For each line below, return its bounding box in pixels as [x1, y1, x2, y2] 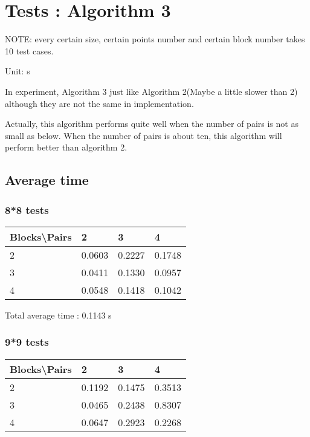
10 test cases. [5, 44, 54, 57]
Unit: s [5, 65, 30, 77]
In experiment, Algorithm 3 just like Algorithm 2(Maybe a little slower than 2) [5, 85, 298, 97]
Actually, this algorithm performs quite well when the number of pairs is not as [5, 117, 299, 130]
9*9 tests [5, 334, 49, 349]
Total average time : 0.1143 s [5, 308, 112, 321]
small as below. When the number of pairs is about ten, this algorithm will [5, 129, 282, 141]
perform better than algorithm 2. [5, 141, 128, 154]
